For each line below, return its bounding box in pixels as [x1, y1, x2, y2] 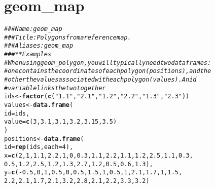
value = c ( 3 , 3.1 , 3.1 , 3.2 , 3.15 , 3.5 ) [4, 118, 117, 126]
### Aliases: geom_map [4, 42, 74, 50]
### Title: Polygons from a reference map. [4, 33, 131, 41]
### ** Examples [4, 51, 52, 58]
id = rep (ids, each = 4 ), [4, 143, 74, 151]
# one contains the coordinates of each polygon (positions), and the [4, 67, 211, 75]
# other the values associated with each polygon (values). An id [4, 76, 197, 84]
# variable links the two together [4, 84, 106, 92]
